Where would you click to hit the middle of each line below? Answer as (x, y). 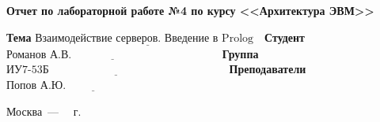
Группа (240, 53)
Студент (285, 37)
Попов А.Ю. (36, 86)
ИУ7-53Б (28, 70)
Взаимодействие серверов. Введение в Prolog (144, 38)
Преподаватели (268, 69)
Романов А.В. (39, 55)
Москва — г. (44, 111)
